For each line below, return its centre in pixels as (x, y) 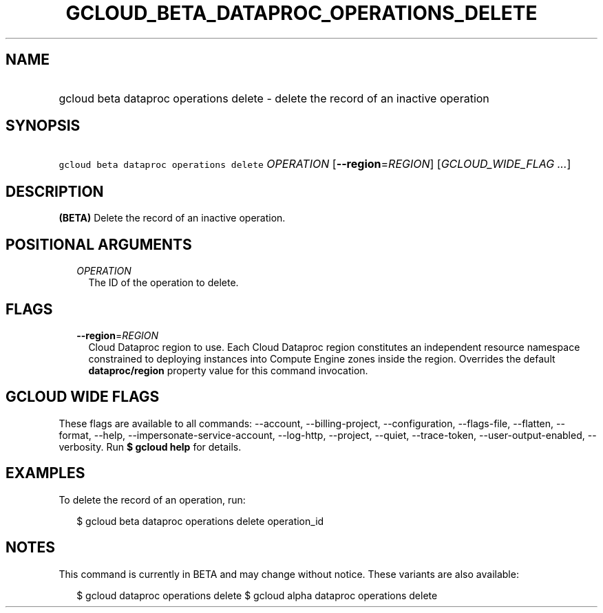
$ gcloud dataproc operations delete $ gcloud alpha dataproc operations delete (257, 595)
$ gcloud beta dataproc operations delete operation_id (200, 521)
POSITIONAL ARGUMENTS (99, 244)
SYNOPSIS (43, 126)
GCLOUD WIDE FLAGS (83, 397)
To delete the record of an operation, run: (152, 499)
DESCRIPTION (55, 191)
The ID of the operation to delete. (163, 283)
